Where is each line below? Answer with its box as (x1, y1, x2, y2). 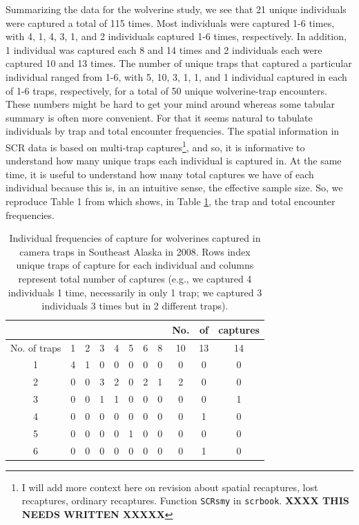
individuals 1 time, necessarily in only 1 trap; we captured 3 (8, 285, 262, 299)
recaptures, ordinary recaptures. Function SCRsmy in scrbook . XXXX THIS (21, 493, 349, 508)
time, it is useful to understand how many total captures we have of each (6, 166, 314, 181)
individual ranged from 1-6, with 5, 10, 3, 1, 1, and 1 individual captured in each (6, 69, 347, 84)
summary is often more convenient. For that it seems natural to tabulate (6, 110, 313, 124)
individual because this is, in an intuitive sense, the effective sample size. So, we (6, 180, 343, 195)
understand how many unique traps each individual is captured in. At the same (6, 153, 342, 168)
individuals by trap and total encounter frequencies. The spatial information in (6, 124, 340, 138)
